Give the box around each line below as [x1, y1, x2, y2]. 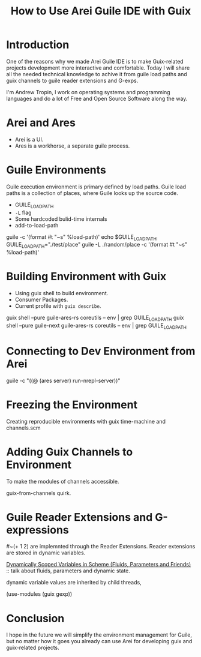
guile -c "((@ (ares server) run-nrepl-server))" [6, 377, 121, 384]
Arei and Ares [6, 116, 76, 130]
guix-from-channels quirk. [6, 489, 71, 496]
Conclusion [6, 611, 65, 625]
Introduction [6, 38, 70, 52]
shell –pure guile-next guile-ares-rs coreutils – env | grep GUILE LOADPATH [6, 322, 187, 331]
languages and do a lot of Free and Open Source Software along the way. [6, 95, 188, 102]
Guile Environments [6, 163, 106, 177]
